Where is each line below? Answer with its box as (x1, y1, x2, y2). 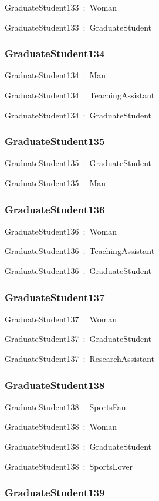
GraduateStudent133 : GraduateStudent (5, 21, 152, 33)
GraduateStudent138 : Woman (5, 420, 117, 433)
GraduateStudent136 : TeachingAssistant (5, 245, 155, 257)
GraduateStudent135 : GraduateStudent (5, 157, 152, 169)
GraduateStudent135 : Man (5, 177, 106, 189)
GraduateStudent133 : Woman (5, 1, 117, 13)
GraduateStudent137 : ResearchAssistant (5, 352, 155, 364)
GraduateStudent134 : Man (5, 69, 106, 81)
